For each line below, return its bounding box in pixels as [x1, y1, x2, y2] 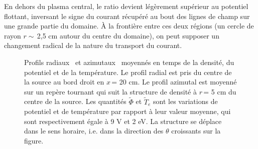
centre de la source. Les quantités [24, 96, 126, 106]
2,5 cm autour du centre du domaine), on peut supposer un [37, 30, 219, 40]
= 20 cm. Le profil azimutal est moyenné [111, 76, 237, 87]
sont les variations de [153, 96, 218, 106]
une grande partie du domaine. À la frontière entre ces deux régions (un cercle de [4, 20, 254, 31]
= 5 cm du [203, 86, 236, 96]
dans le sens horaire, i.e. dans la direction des [24, 125, 164, 136]
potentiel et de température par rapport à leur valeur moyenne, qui [24, 106, 231, 116]
